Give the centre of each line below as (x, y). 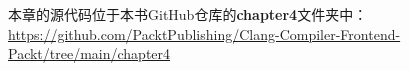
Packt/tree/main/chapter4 (89, 53)
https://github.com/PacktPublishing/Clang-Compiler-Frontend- (204, 33)
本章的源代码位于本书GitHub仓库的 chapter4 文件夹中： (188, 14)
